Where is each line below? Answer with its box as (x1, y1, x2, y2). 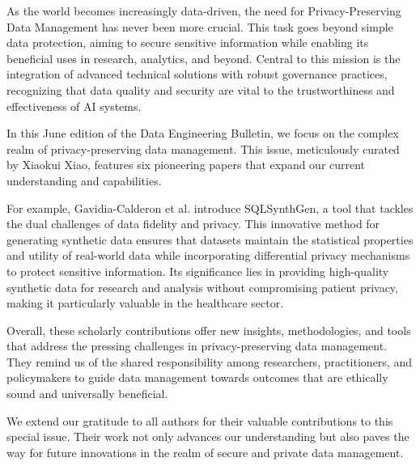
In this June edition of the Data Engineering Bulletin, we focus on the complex (6, 125, 399, 142)
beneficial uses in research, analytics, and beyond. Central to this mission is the (6, 49, 401, 66)
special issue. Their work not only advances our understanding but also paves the (6, 428, 409, 445)
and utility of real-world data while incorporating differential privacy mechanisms (6, 247, 410, 264)
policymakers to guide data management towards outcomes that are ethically (6, 369, 388, 386)
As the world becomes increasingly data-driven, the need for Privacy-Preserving (6, 2, 401, 19)
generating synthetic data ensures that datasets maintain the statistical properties (6, 231, 414, 248)
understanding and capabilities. (6, 172, 162, 189)
